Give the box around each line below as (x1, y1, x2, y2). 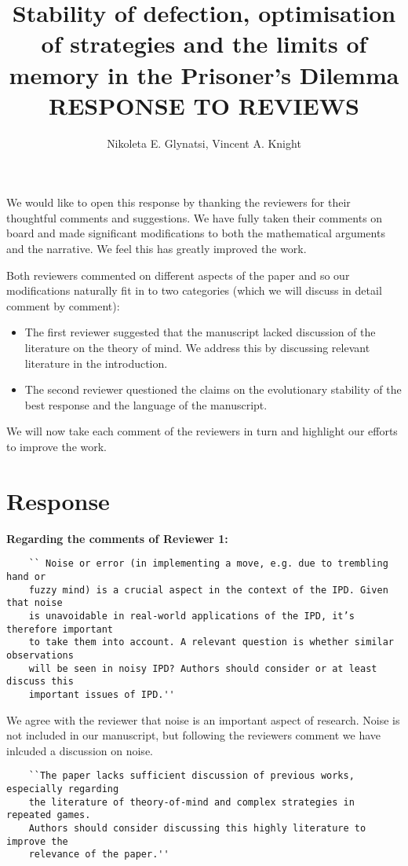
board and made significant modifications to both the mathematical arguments (6, 225, 385, 241)
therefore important (6, 623, 114, 635)
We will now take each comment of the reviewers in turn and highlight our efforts (6, 423, 398, 439)
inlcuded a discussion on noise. (6, 742, 153, 758)
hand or (6, 571, 46, 582)
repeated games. (6, 809, 91, 821)
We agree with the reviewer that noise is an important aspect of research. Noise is (6, 711, 400, 728)
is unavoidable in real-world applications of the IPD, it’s (28, 610, 355, 622)
